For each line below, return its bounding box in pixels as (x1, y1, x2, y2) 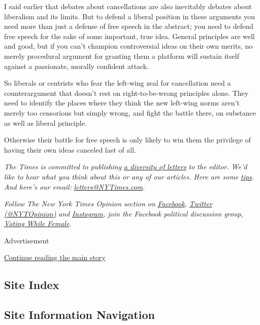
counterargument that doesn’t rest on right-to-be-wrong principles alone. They (4, 87, 249, 98)
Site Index (4, 277, 59, 293)
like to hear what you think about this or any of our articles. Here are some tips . (4, 171, 254, 182)
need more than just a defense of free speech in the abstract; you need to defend (4, 21, 253, 31)
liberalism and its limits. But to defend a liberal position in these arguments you (4, 11, 255, 21)
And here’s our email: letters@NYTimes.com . (4, 181, 145, 192)
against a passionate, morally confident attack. (4, 60, 149, 71)
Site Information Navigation (4, 307, 155, 322)
